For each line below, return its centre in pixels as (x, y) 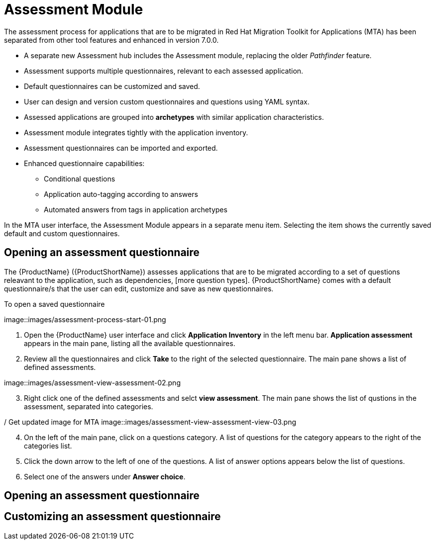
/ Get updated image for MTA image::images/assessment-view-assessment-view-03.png (150, 422)
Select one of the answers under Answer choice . (105, 476)
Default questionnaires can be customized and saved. (112, 86)
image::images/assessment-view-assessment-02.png (92, 382)
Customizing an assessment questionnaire (112, 517)
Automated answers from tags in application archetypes (136, 209)
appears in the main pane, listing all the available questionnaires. (130, 343)
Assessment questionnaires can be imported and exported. (121, 148)
